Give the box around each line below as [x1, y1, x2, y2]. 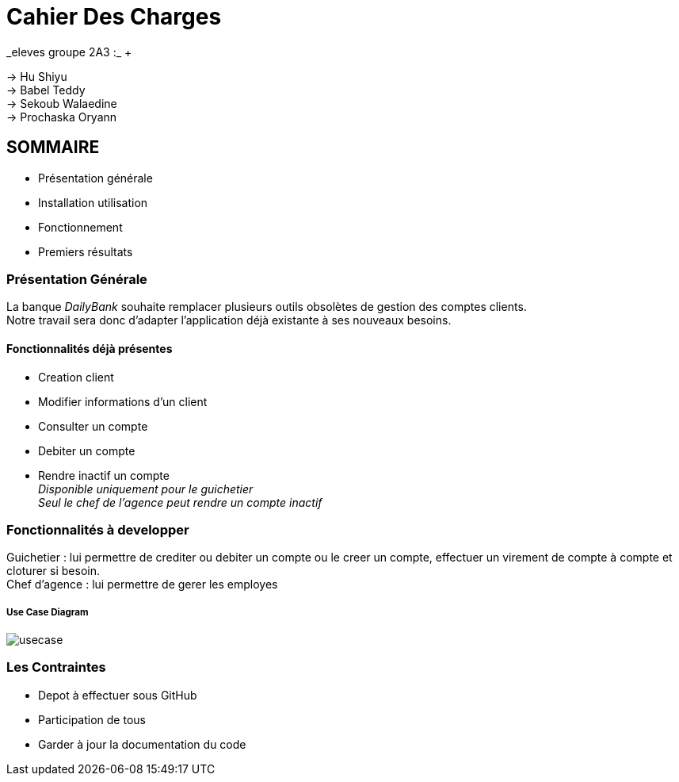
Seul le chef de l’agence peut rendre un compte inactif [38, 495, 322, 509]
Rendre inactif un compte [38, 468, 170, 482]
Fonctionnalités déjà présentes [6, 341, 173, 355]
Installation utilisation [38, 195, 148, 209]
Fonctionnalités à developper [6, 521, 189, 538]
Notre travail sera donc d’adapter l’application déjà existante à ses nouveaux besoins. [6, 313, 452, 328]
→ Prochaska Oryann [6, 109, 117, 124]
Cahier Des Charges [6, 3, 222, 30]
